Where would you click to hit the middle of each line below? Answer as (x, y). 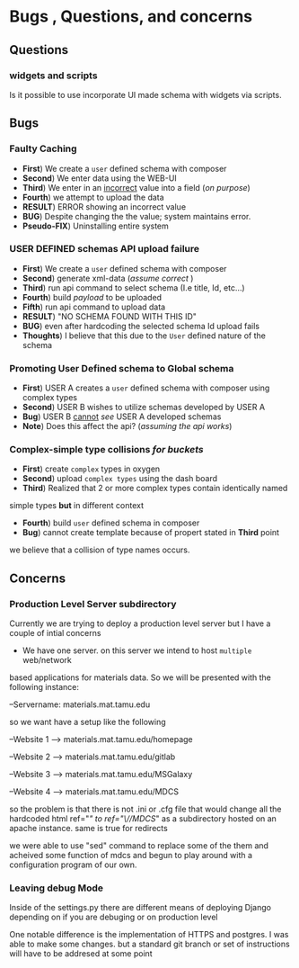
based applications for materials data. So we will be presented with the (141, 677)
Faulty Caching (44, 148)
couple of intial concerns (55, 633)
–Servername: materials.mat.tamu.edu (80, 704)
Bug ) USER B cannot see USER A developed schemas (122, 417)
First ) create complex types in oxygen (91, 469)
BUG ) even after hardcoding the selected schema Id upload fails (141, 326)
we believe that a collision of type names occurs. (100, 550)
